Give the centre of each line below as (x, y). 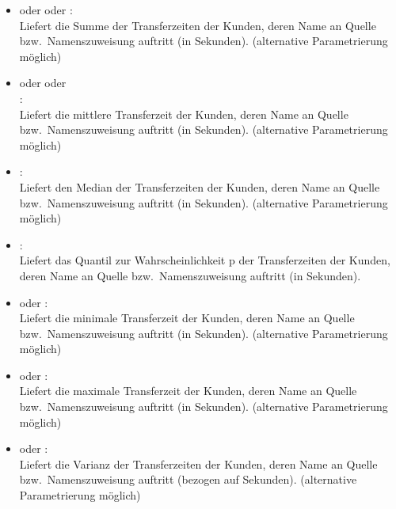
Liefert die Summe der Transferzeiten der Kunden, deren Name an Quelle (198, 25)
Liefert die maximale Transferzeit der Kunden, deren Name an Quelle (188, 391)
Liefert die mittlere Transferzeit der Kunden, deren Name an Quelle (184, 114)
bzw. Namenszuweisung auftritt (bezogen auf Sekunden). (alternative (188, 479)
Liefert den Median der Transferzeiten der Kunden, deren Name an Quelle (200, 186)
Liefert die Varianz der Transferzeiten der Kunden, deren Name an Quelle (198, 463)
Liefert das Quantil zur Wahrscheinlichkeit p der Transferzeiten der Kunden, (205, 260)
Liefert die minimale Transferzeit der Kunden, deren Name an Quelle (187, 318)
